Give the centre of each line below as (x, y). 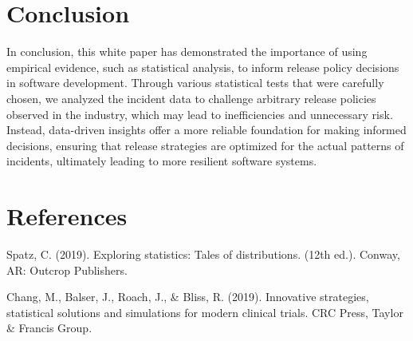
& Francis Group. (49, 328)
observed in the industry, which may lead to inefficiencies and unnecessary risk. (200, 114)
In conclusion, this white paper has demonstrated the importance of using (187, 52)
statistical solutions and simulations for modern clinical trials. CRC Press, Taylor (205, 312)
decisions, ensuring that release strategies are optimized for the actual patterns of (205, 145)
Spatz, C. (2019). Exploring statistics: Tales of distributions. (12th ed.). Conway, (203, 254)
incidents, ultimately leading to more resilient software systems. (162, 161)
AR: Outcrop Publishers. (67, 270)
